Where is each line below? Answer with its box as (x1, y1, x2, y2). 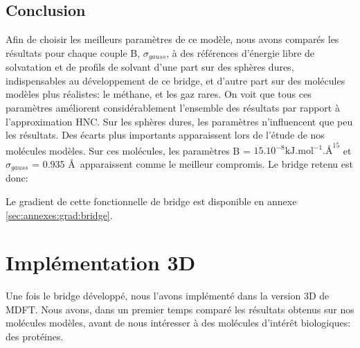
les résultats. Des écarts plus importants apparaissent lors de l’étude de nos (6, 128, 325, 142)
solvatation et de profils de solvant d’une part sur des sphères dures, (6, 60, 294, 74)
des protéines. (6, 329, 64, 344)
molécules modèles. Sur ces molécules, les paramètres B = (6, 143, 251, 157)
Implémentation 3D (6, 248, 196, 277)
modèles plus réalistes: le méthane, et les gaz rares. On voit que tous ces (6, 87, 312, 101)
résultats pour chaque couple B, (6, 45, 141, 60)
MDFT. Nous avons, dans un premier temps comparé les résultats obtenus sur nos (6, 302, 354, 316)
